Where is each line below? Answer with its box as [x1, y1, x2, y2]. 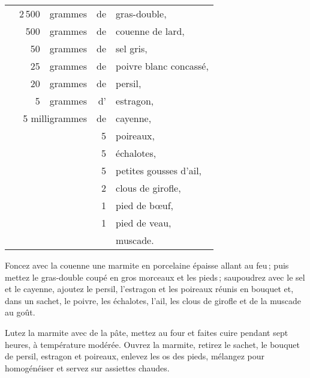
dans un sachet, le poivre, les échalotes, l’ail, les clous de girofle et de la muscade [5, 294, 302, 306]
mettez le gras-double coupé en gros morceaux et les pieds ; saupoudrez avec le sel [5, 270, 305, 283]
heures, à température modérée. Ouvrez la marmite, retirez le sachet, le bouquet [5, 338, 300, 350]
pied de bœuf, [116, 198, 174, 212]
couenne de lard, [116, 24, 185, 38]
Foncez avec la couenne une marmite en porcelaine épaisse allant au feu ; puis [5, 259, 289, 271]
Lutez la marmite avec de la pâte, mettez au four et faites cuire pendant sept [5, 326, 288, 338]
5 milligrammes [23, 111, 88, 125]
